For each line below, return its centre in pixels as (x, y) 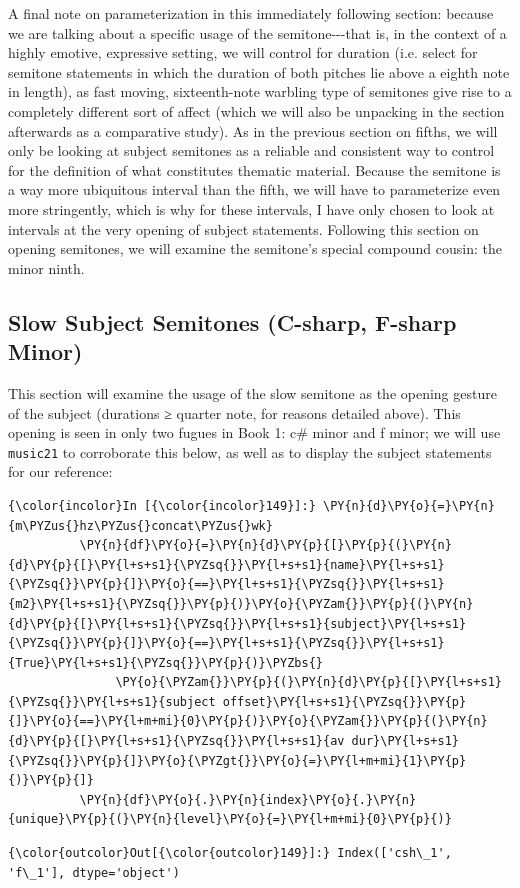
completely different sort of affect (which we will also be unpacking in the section (256, 110)
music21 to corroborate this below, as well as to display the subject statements (250, 451)
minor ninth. (46, 267)
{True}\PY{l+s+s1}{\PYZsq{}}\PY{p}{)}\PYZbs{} (165, 662)
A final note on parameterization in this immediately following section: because (251, 13)
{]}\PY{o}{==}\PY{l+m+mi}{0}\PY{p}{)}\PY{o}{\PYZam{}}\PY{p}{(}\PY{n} (248, 721)
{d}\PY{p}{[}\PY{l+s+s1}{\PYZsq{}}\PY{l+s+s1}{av (176, 741)
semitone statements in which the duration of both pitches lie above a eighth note (259, 71)
